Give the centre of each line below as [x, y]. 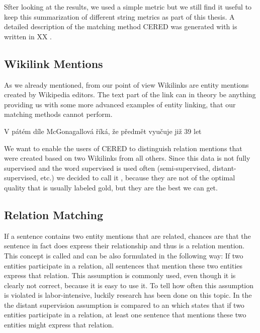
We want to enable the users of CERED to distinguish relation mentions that [123, 148]
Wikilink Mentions [54, 63]
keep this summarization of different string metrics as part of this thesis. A [119, 16]
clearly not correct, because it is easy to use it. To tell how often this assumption [129, 285]
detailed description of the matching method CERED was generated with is [121, 26]
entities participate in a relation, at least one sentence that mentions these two [125, 315]
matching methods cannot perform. [58, 114]
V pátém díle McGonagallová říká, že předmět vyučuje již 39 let [103, 131]
